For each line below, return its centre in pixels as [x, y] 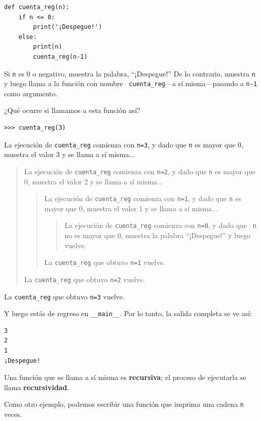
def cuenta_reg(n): [37, 7]
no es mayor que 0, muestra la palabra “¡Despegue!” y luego [158, 235]
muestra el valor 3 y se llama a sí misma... [70, 154]
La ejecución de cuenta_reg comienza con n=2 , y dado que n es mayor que [140, 171]
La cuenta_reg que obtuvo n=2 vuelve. [84, 279]
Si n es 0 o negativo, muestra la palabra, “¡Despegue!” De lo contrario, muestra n [130, 73]
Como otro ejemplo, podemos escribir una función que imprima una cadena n [124, 404]
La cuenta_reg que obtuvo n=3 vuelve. [64, 296]
